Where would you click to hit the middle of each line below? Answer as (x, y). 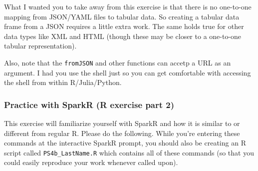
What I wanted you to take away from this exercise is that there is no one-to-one (128, 6)
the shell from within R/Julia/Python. (63, 82)
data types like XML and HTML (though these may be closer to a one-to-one (123, 36)
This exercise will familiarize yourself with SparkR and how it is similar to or (122, 123)
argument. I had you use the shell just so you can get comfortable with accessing (128, 72)
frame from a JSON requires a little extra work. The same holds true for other (124, 26)
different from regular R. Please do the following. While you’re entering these (122, 133)
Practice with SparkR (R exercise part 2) (89, 104)
